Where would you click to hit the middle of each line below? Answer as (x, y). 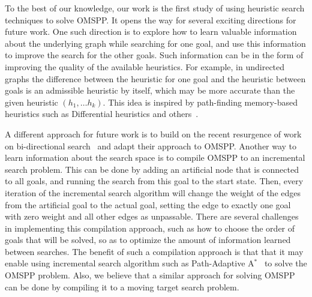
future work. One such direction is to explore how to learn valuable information (151, 31)
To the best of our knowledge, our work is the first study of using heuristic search (155, 8)
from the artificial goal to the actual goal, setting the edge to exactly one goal (148, 204)
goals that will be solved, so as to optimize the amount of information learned (148, 240)
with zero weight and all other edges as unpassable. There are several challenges (152, 216)
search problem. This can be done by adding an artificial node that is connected (152, 169)
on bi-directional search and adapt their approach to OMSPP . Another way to (151, 145)
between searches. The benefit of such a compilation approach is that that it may (154, 251)
